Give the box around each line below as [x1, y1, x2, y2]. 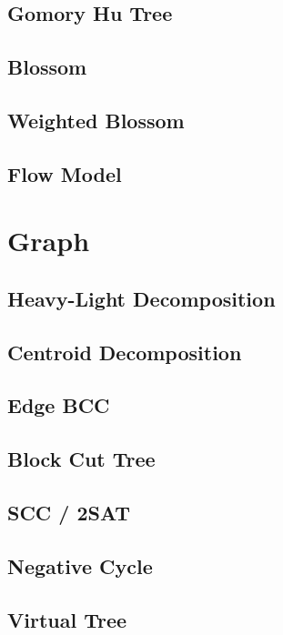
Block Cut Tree [7, 445, 156, 473]
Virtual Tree [7, 605, 127, 633]
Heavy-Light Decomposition [7, 284, 276, 312]
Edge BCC [7, 391, 110, 419]
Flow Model [7, 159, 122, 187]
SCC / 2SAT [7, 499, 131, 527]
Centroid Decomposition [7, 338, 242, 366]
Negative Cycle [7, 551, 153, 580]
